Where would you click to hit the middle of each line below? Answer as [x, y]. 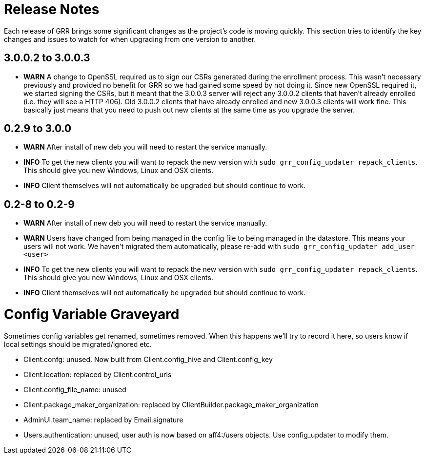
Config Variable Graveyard [92, 315]
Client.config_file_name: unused [75, 389]
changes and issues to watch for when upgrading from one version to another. [130, 39]
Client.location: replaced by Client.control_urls [98, 374]
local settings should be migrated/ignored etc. [78, 344]
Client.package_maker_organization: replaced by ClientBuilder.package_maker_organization [171, 404]
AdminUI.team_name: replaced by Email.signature [103, 420]
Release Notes [52, 9]
